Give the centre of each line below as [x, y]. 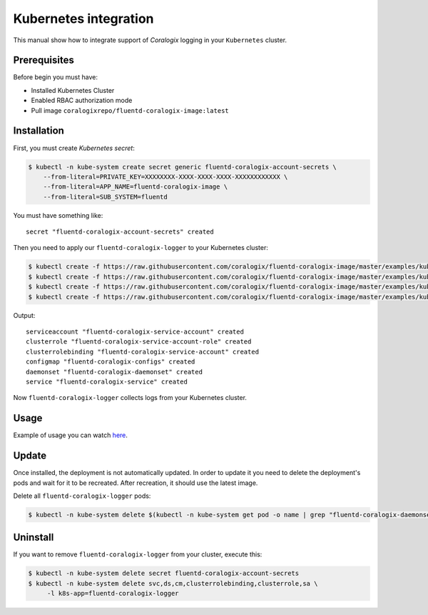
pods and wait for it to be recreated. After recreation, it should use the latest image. [136, 483]
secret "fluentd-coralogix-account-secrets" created [120, 232]
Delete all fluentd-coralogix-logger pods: [82, 496]
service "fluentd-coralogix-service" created [107, 381]
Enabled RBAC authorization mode [82, 101]
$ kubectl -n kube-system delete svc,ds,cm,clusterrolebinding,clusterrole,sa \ [173, 583]
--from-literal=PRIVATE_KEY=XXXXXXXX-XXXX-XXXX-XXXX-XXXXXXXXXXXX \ [165, 176]
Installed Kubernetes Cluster [73, 90]
